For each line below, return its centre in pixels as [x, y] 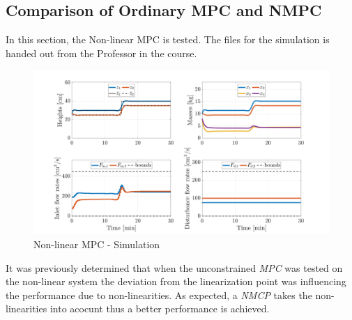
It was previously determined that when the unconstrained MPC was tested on [174, 267]
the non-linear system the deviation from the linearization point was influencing [176, 281]
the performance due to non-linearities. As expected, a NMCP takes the [159, 295]
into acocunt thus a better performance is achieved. [160, 308]
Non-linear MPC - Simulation [97, 244]
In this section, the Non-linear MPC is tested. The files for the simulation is [168, 39]
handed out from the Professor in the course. [101, 53]
